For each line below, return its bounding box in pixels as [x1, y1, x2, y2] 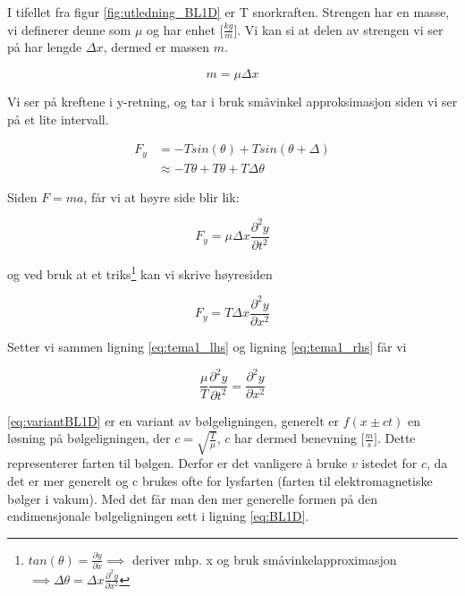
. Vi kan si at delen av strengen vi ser [237, 20, 444, 38]
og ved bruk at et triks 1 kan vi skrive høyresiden [7, 262, 273, 283]
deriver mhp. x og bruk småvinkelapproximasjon [131, 549, 397, 568]
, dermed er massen [103, 38, 210, 56]
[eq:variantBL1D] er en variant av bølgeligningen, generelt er [7, 411, 340, 430]
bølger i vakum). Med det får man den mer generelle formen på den [7, 489, 377, 507]
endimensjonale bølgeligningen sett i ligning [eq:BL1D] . [7, 507, 309, 525]
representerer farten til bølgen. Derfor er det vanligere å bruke [7, 454, 348, 473]
